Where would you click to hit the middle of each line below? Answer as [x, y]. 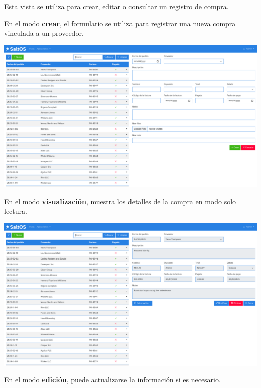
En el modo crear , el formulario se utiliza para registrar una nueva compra [120, 23]
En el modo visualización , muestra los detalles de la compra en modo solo [120, 201]
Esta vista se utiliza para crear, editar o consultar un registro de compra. [116, 6]
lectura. [16, 211]
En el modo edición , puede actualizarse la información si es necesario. [112, 380]
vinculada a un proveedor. [44, 33]
